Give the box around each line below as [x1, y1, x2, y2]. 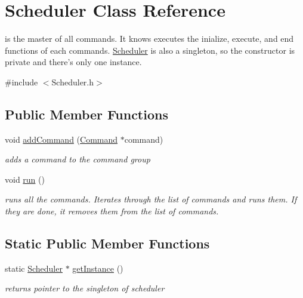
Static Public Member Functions [5, 234, 210, 253]
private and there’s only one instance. [5, 56, 142, 68]
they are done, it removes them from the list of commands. [5, 205, 219, 217]
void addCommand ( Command [5, 133, 118, 145]
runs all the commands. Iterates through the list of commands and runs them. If [5, 193, 297, 205]
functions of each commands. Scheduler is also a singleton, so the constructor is [5, 44, 295, 56]
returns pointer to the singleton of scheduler [5, 282, 165, 294]
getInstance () [72, 262, 123, 274]
